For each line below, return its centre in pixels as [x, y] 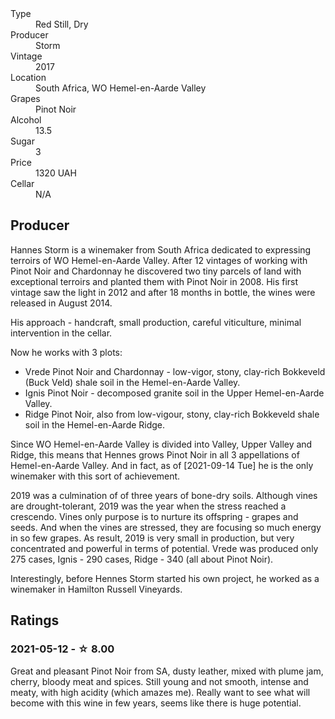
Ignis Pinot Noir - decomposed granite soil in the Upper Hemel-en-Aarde [174, 393]
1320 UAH [56, 173]
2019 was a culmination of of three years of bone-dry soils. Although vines [164, 495]
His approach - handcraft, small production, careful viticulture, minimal [156, 322]
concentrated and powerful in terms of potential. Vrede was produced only [164, 548]
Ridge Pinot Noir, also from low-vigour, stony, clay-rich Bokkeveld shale [172, 414]
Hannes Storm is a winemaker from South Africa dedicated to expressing [161, 249]
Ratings [35, 620]
